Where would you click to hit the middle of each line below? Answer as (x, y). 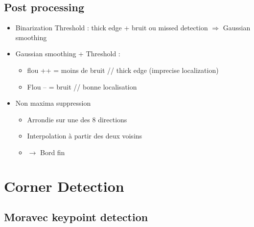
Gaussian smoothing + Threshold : (68, 54)
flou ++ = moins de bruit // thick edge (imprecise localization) (123, 70)
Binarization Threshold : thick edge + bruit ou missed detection (112, 28)
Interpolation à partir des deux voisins (85, 136)
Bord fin (52, 152)
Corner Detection (64, 186)
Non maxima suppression (53, 103)
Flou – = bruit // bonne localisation (82, 86)
